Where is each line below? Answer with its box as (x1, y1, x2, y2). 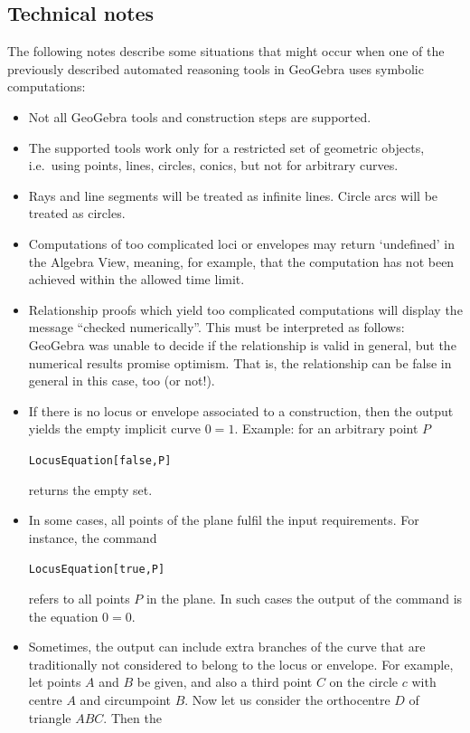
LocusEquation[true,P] (28, 563, 165, 576)
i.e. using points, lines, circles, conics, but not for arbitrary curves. (28, 156, 399, 175)
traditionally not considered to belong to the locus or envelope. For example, (28, 654, 454, 673)
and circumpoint (80, 690, 171, 709)
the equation (28, 606, 99, 625)
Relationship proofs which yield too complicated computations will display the (28, 300, 463, 319)
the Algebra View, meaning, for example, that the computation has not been (28, 252, 455, 271)
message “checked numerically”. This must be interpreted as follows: (28, 318, 405, 337)
